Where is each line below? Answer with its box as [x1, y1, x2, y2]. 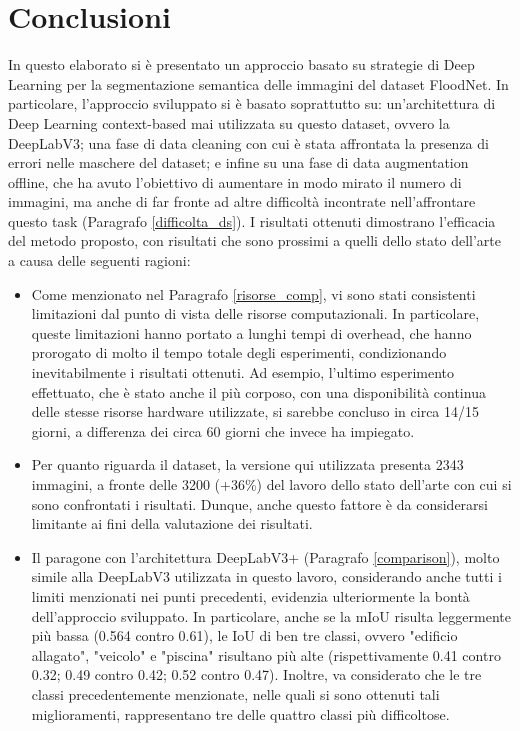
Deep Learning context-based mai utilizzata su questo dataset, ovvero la [8, 112, 450, 133]
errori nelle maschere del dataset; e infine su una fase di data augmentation [8, 152, 469, 173]
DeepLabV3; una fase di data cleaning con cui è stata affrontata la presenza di [8, 132, 489, 153]
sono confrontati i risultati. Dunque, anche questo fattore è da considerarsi [31, 493, 488, 514]
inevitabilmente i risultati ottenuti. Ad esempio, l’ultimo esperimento [31, 362, 455, 383]
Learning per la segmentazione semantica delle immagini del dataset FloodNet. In [8, 73, 509, 94]
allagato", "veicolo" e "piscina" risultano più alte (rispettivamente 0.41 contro [31, 644, 501, 665]
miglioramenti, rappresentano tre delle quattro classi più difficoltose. [31, 703, 450, 724]
